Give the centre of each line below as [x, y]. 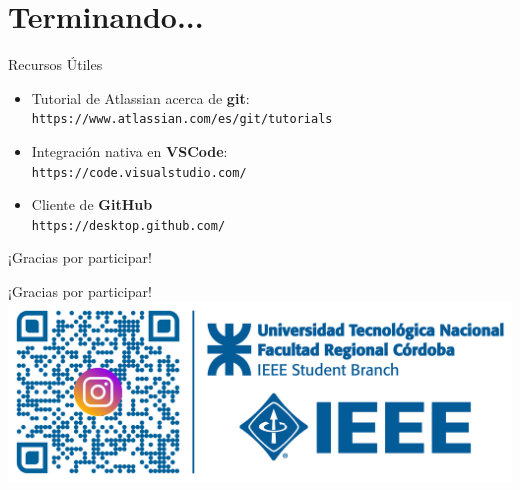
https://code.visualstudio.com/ [139, 172]
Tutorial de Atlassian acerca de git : [140, 97]
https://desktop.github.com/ [128, 225]
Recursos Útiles [55, 64]
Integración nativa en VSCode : [129, 150]
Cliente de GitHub [92, 204]
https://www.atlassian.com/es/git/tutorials [182, 119]
